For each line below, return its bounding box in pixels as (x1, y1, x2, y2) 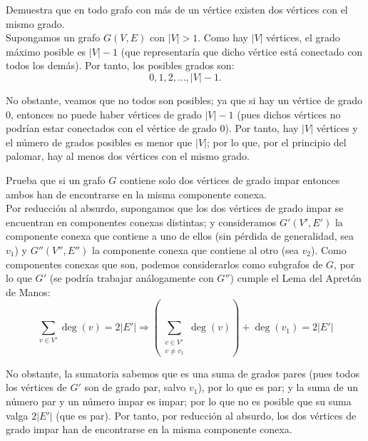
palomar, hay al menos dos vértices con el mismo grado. (6, 148, 250, 163)
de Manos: (6, 284, 51, 299)
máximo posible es (6, 44, 86, 59)
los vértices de (6, 380, 67, 395)
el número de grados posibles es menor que (6, 134, 193, 149)
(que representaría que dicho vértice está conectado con (121, 44, 363, 59)
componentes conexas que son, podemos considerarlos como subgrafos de (6, 256, 323, 271)
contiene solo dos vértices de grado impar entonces (119, 172, 340, 187)
